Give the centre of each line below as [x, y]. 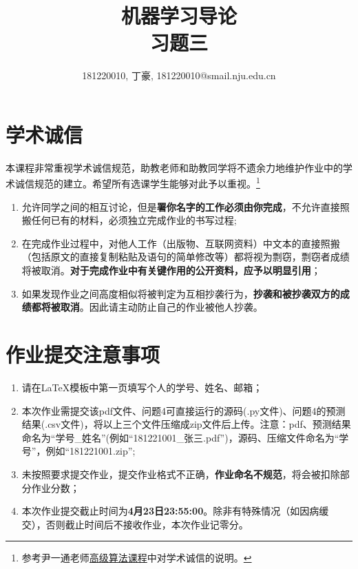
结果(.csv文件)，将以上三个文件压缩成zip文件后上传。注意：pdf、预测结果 [186, 424]
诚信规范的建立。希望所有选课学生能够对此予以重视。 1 [137, 183]
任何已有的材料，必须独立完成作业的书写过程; [134, 220]
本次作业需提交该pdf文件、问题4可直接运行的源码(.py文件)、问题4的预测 [183, 410]
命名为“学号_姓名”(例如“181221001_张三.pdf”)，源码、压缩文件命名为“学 [185, 437]
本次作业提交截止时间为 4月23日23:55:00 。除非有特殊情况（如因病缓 [175, 511]
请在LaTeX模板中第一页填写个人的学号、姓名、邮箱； [142, 387]
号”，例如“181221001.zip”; [78, 451]
